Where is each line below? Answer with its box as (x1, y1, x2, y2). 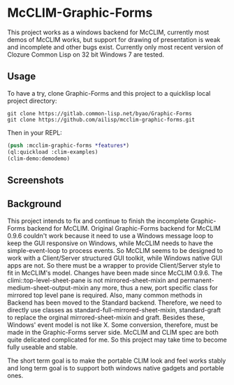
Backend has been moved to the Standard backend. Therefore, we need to (7, 298, 222, 307)
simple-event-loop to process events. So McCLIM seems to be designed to (7, 246, 224, 254)
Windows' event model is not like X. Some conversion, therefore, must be (7, 320, 219, 329)
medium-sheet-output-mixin (7, 283, 89, 291)
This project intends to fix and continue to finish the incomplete (7, 217, 190, 225)
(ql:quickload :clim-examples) (7, 148, 98, 155)
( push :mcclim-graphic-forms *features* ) (7, 142, 130, 149)
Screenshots (7, 174, 64, 186)
